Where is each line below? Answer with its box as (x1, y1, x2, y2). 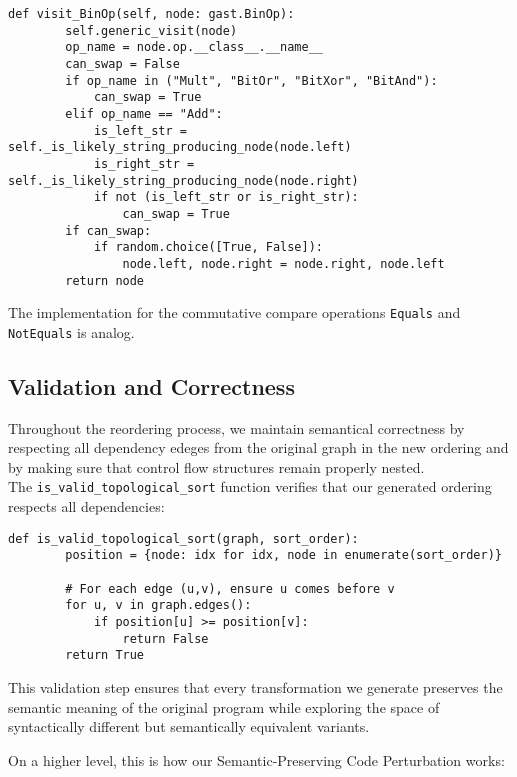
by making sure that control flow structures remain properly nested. (8, 456, 425, 477)
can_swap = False (65, 56, 180, 71)
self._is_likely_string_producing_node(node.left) (8, 140, 352, 155)
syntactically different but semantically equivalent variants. (8, 716, 370, 737)
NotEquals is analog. (8, 321, 135, 342)
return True (65, 648, 145, 663)
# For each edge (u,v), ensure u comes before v (65, 581, 395, 596)
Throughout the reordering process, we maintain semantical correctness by (8, 417, 465, 438)
